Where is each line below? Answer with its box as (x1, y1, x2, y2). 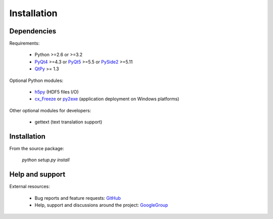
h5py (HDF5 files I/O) (34, 89, 79, 95)
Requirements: (9, 40, 40, 47)
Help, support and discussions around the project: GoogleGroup (34, 202, 168, 208)
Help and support (9, 170, 66, 179)
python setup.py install (22, 157, 70, 163)
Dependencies (9, 27, 57, 35)
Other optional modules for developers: (9, 107, 91, 113)
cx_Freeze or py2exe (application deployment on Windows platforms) (34, 96, 179, 102)
